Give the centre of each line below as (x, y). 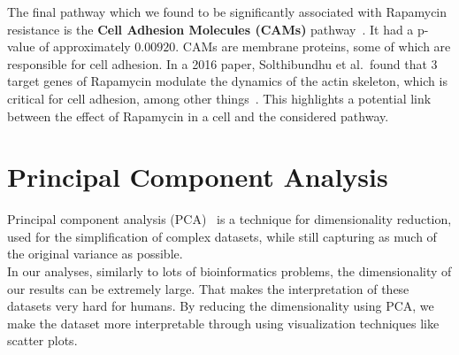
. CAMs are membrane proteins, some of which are (313, 46)
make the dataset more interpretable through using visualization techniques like (223, 323)
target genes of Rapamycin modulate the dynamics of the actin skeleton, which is (227, 81)
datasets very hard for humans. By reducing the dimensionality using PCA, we (221, 306)
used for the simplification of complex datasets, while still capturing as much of (222, 236)
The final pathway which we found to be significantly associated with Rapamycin (227, 12)
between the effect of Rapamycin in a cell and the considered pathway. (198, 116)
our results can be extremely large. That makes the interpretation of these (208, 288)
